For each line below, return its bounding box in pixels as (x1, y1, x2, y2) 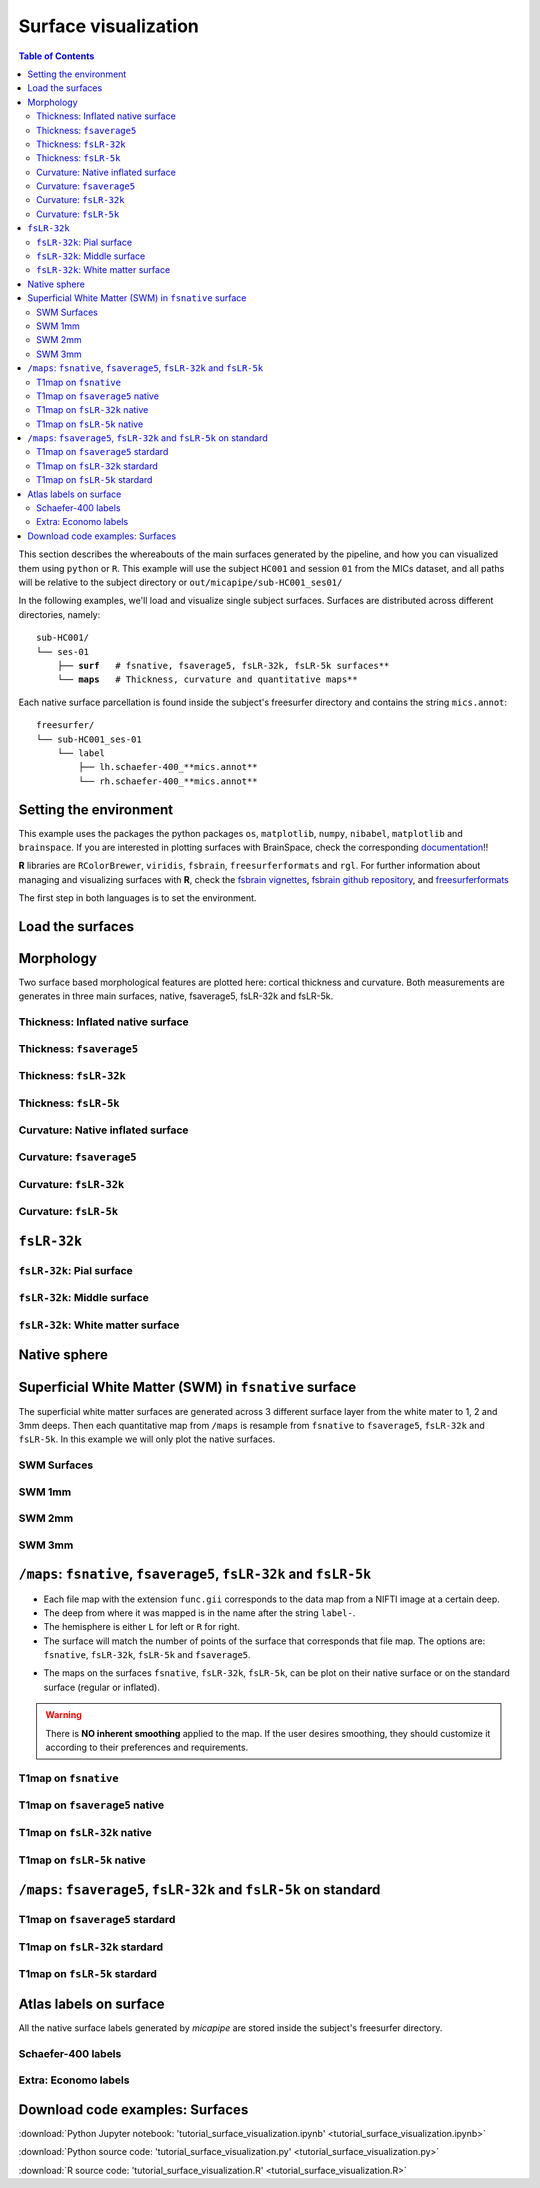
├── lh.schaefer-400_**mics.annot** (78, 761, 259, 773)
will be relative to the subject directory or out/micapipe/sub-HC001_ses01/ (18, 576, 343, 588)
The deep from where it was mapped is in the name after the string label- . (43, 1606, 356, 1619)
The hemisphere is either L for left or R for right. (43, 1621, 240, 1633)
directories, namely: (18, 608, 101, 620)
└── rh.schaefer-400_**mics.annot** (78, 775, 259, 787)
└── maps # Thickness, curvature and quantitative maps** (56, 674, 359, 685)
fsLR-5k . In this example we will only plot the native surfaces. (18, 1433, 276, 1445)
